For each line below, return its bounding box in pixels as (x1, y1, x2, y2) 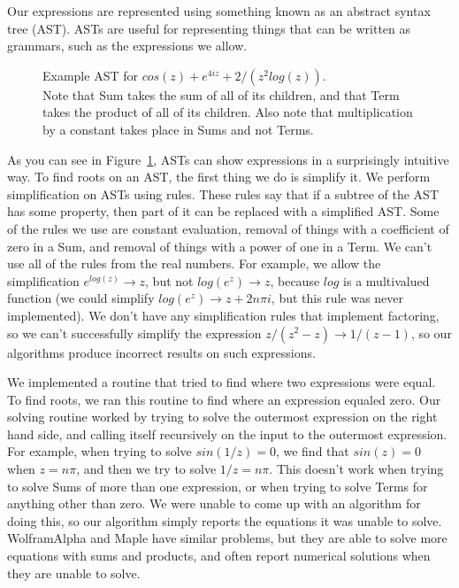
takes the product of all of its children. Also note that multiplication (42, 103, 413, 121)
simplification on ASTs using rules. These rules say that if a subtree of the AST (7, 184, 439, 203)
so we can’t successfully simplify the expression (7, 323, 262, 342)
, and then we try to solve (76, 460, 217, 478)
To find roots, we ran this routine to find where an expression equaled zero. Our (7, 390, 441, 408)
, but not (145, 271, 194, 290)
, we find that (275, 442, 349, 460)
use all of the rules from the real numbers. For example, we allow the (7, 254, 381, 273)
